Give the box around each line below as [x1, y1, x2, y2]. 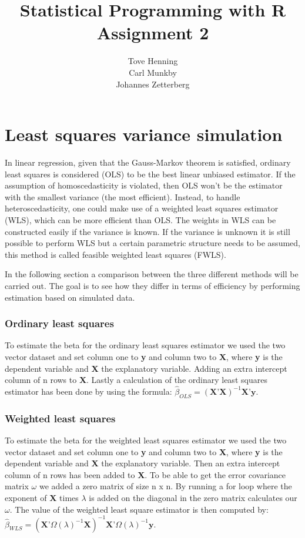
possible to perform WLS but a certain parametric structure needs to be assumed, [5, 237, 300, 249]
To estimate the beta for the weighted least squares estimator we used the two [5, 433, 287, 446]
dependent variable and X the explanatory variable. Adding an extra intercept [5, 362, 287, 374]
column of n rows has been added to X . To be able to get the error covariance [5, 468, 286, 480]
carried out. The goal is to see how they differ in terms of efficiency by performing [5, 279, 300, 291]
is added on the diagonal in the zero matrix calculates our [89, 491, 297, 503]
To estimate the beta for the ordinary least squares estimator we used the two [5, 339, 286, 351]
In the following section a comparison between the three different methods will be [5, 268, 299, 280]
